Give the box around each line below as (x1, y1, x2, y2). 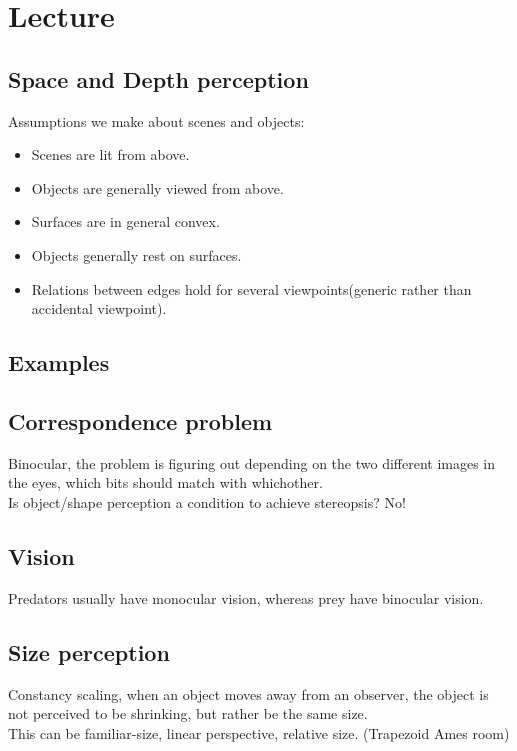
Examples (8, 347, 110, 378)
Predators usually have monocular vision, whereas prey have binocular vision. (8, 587, 484, 608)
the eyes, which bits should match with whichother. (8, 472, 323, 493)
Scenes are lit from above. (31, 144, 190, 165)
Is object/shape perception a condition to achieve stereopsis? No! (8, 491, 406, 512)
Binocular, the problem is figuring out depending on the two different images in (8, 452, 496, 473)
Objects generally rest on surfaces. (31, 244, 242, 265)
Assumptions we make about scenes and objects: (8, 110, 305, 131)
